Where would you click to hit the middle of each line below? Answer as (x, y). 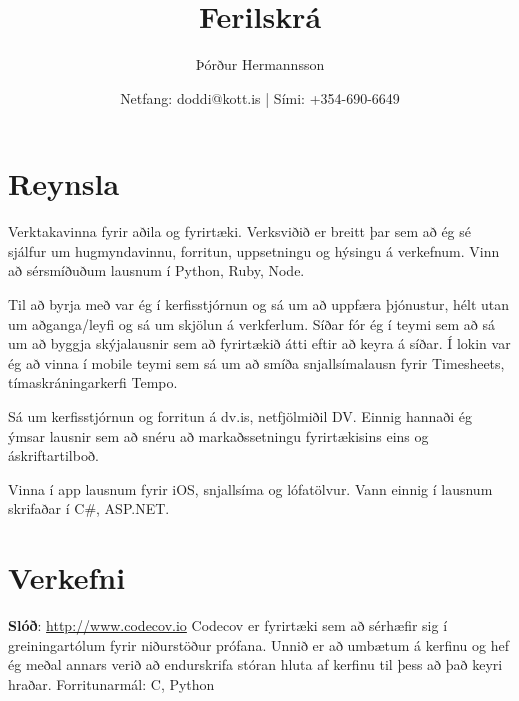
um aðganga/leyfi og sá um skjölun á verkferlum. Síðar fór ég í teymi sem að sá (251, 323)
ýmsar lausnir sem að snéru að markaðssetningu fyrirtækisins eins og (218, 435)
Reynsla (64, 183)
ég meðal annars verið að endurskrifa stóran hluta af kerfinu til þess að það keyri (255, 664)
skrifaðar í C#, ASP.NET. (89, 508)
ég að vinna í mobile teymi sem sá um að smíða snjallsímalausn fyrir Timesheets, (256, 362)
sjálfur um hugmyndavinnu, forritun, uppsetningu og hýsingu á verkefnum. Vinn (254, 250)
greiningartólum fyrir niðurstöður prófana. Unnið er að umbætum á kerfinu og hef (259, 644)
